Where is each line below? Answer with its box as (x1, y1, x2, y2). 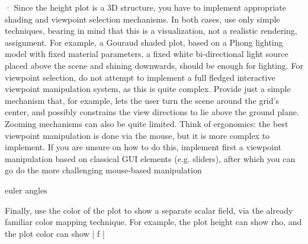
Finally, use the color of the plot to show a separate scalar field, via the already (5, 204, 293, 216)
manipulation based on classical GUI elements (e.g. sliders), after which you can (5, 152, 296, 164)
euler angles (5, 183, 47, 196)
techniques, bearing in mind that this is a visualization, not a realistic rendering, (5, 24, 297, 37)
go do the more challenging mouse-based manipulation (5, 164, 202, 176)
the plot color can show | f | (5, 227, 105, 239)
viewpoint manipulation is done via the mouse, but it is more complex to (5, 129, 270, 141)
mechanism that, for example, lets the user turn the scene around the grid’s (5, 94, 279, 106)
